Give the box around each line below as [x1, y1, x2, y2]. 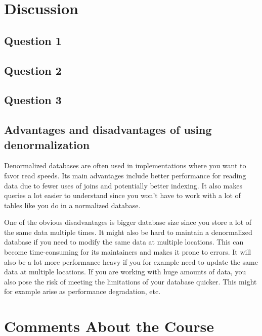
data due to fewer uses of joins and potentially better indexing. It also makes [4, 180, 243, 190]
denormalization [4, 136, 90, 152]
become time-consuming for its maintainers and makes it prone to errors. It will [4, 247, 251, 257]
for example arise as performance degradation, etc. [4, 286, 161, 297]
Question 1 [4, 32, 62, 48]
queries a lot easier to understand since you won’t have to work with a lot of [4, 190, 241, 201]
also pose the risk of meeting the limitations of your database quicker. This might [4, 276, 257, 286]
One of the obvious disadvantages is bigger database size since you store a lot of [4, 217, 252, 227]
